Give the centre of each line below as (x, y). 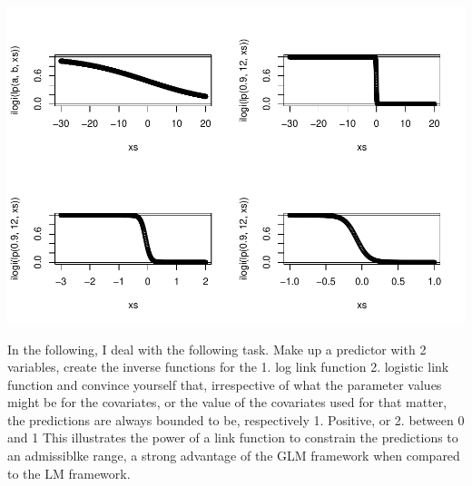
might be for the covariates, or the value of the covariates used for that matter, (227, 402)
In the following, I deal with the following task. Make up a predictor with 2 (217, 349)
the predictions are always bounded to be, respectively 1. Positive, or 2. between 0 (236, 419)
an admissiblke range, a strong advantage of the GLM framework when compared (234, 456)
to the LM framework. (69, 473)
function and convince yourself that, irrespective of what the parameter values (225, 384)
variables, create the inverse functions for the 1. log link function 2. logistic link (228, 367)
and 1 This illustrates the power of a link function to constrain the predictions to (233, 437)
